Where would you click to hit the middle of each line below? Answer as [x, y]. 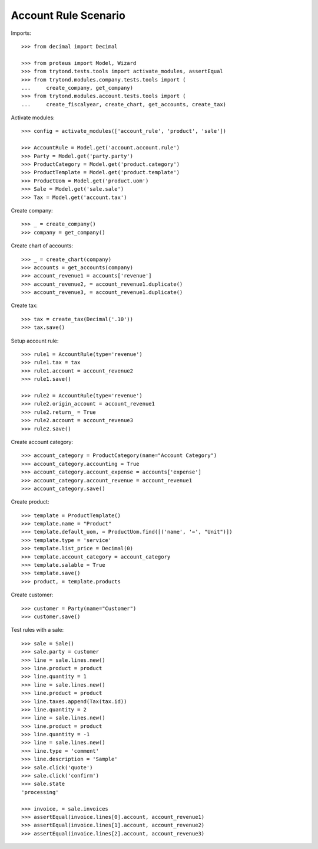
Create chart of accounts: [42, 246]
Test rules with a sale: [37, 630]
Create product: [30, 502]
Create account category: [42, 442]
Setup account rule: [35, 341]
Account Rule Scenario [68, 15]
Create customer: [32, 595]
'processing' [40, 792]
